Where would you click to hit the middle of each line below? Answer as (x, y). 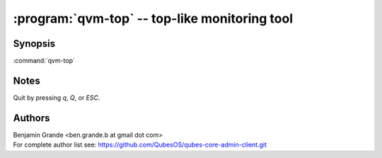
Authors (31, 118)
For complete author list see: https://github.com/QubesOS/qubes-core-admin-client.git (140, 145)
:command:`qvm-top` (44, 61)
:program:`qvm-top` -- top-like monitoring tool (153, 18)
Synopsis (34, 44)
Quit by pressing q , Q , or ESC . (57, 97)
